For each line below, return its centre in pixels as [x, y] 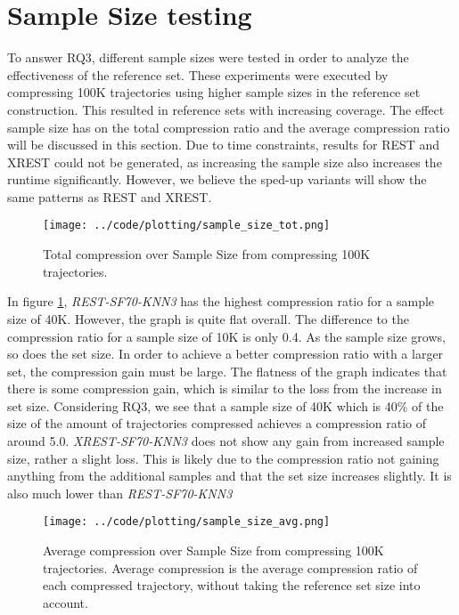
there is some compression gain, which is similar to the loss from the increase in [225, 388]
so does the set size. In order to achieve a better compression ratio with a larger [225, 354]
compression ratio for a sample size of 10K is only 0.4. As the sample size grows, [226, 336]
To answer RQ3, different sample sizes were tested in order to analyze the [208, 57]
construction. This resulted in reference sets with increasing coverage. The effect [226, 109]
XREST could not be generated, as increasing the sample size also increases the [225, 162]
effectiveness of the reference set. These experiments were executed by [198, 74]
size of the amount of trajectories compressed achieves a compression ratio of [217, 423]
